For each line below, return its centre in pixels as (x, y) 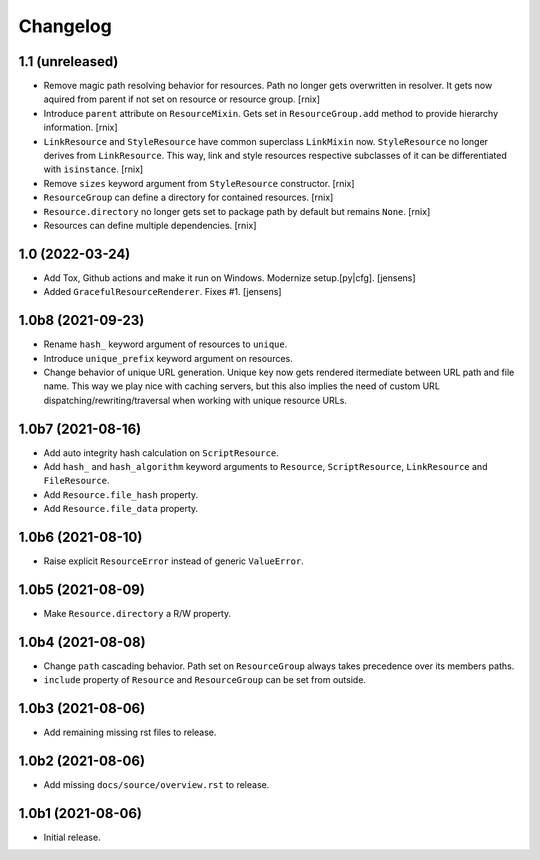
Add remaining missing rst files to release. (130, 732)
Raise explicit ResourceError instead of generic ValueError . (173, 561)
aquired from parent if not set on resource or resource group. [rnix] (181, 99)
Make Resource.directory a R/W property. (137, 614)
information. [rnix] (81, 127)
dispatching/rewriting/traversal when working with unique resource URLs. (195, 400)
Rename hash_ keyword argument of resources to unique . (165, 344)
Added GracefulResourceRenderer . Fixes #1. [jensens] (162, 292)
